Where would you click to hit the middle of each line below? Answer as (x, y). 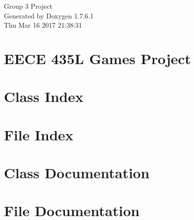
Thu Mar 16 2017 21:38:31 (43, 25)
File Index (39, 134)
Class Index (44, 96)
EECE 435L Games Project (97, 58)
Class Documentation (77, 173)
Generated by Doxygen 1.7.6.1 (49, 15)
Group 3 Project (28, 6)
